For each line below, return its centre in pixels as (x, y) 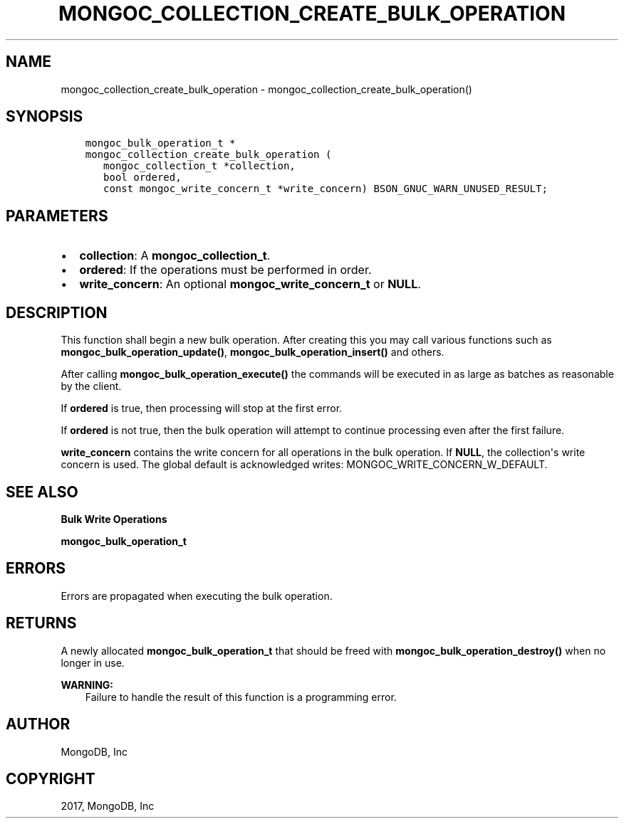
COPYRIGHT (51, 778)
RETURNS (41, 623)
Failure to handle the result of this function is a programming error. (241, 697)
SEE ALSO (42, 492)
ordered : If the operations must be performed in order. (225, 270)
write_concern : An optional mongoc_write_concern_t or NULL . (250, 284)
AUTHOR (38, 724)
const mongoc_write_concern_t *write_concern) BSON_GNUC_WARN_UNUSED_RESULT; (326, 189)
